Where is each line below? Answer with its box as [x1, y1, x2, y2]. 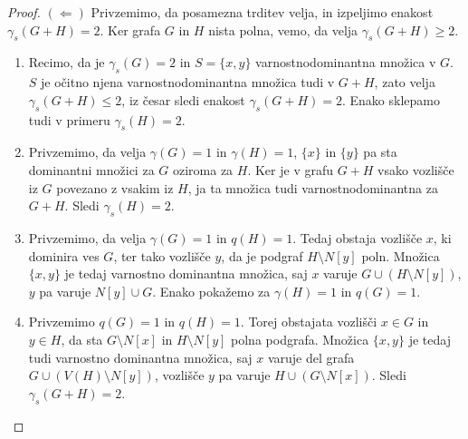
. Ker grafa [100, 20, 161, 39]
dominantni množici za [28, 160, 155, 179]
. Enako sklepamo [341, 90, 440, 109]
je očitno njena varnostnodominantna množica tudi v [41, 73, 335, 92]
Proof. [7, 3, 41, 21]
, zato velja [374, 73, 435, 92]
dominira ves [28, 246, 100, 265]
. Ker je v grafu [247, 160, 334, 179]
